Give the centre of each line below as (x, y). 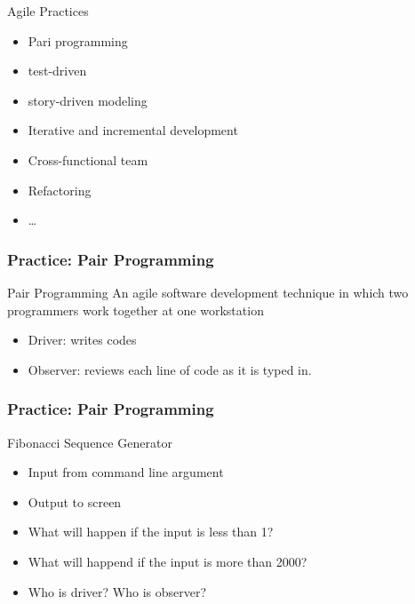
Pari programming (78, 40)
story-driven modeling (88, 100)
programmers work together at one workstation (136, 310)
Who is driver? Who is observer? (117, 591)
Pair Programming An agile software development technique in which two (208, 292)
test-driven (57, 71)
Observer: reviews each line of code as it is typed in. (170, 369)
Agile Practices (48, 11)
